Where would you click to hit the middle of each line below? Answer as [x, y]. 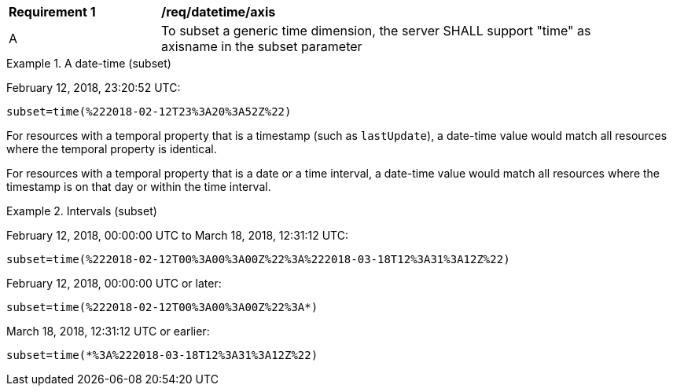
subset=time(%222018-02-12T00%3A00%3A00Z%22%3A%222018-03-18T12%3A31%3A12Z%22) [258, 259]
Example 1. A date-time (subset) [89, 63]
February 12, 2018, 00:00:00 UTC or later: [114, 283]
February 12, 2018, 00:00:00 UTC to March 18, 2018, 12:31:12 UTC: [177, 235]
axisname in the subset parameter [262, 46]
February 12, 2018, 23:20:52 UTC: [94, 88]
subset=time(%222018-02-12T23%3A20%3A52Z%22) [149, 112]
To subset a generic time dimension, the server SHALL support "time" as [376, 31]
